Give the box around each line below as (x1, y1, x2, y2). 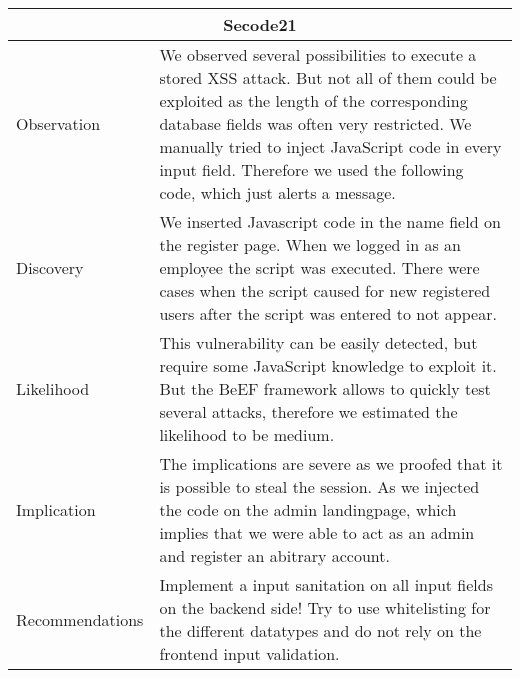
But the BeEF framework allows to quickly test (159, 377, 491, 400)
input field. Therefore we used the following (159, 158, 464, 181)
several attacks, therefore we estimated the (159, 400, 458, 423)
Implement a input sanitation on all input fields (159, 573, 493, 596)
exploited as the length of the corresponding (159, 89, 468, 112)
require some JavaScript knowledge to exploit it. (159, 354, 497, 377)
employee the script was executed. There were (159, 256, 480, 279)
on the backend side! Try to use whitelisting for (159, 596, 491, 619)
